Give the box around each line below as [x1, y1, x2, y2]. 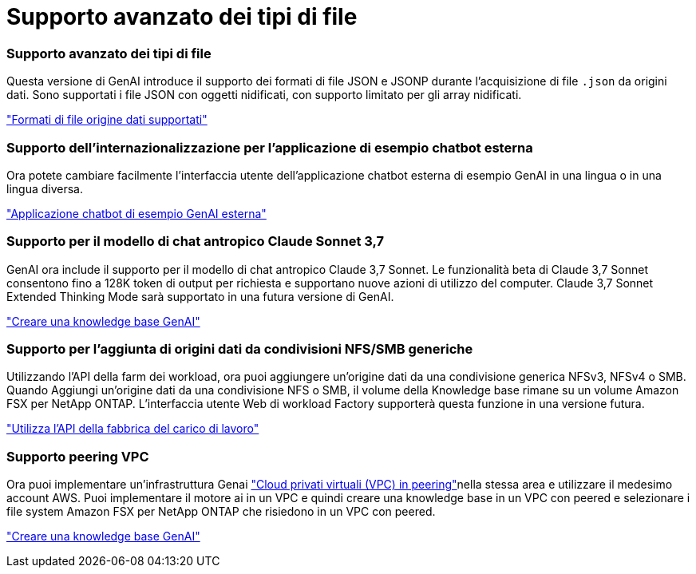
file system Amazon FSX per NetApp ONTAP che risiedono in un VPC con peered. [6, 505, 436, 519]
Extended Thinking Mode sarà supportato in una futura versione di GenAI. [6, 289, 394, 303]
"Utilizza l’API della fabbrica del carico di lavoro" [6, 422, 259, 436]
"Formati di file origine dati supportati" [6, 113, 208, 127]
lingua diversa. [6, 181, 83, 196]
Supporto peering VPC [6, 448, 149, 465]
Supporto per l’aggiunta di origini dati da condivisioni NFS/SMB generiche [6, 341, 473, 357]
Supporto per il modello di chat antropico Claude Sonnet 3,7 [6, 233, 385, 250]
